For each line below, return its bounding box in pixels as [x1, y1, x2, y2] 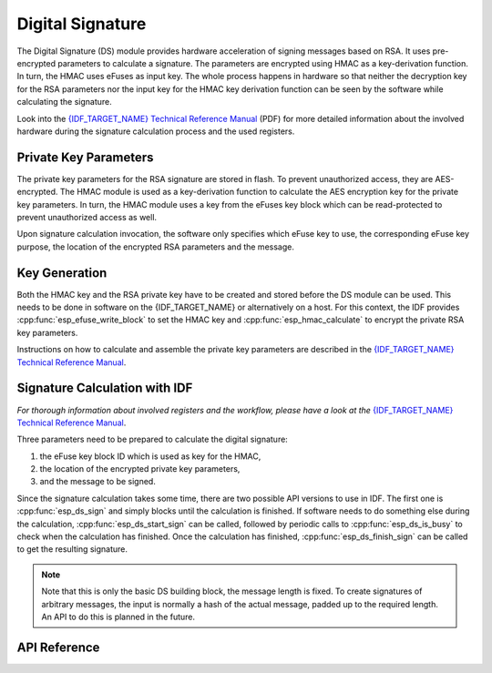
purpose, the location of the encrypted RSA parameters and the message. [16, 241, 295, 252]
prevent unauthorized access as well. [16, 211, 158, 222]
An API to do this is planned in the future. [41, 611, 196, 622]
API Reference [16, 639, 100, 655]
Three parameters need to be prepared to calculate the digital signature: [16, 433, 289, 445]
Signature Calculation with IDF [16, 381, 193, 396]
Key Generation [16, 265, 108, 280]
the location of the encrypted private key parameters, [39, 464, 241, 474]
